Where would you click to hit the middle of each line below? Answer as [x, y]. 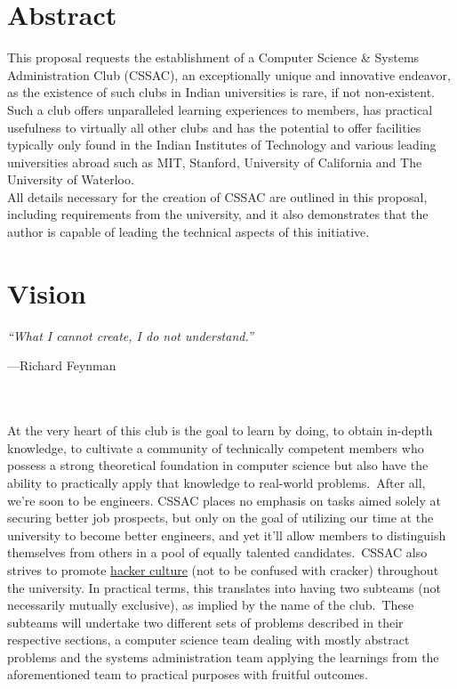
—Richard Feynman [62, 365]
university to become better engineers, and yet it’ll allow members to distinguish [227, 535]
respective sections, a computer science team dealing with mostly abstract [208, 640]
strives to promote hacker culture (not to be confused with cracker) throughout [223, 569]
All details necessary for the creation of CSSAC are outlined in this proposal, [217, 196]
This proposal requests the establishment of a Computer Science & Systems [213, 57]
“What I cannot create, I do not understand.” [130, 335]
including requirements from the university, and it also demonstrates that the [218, 214]
